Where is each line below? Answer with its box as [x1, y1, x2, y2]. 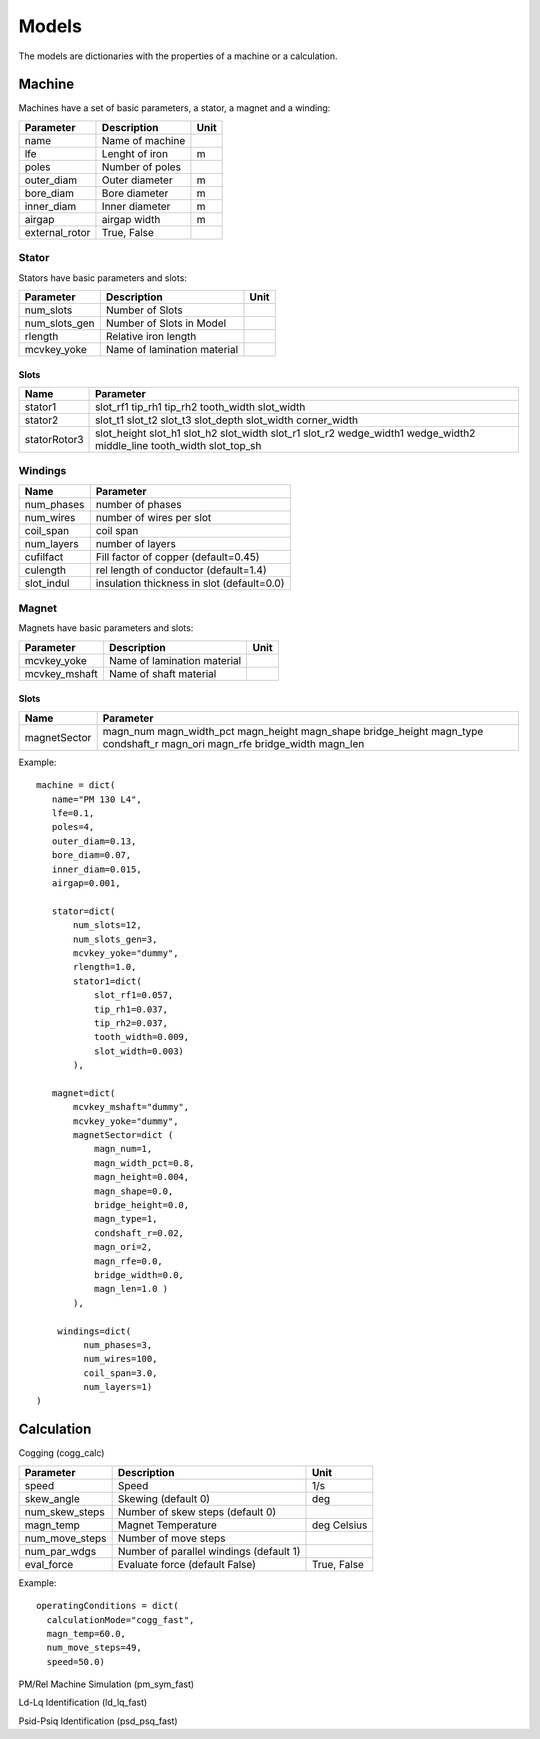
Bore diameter [101, 186, 169, 200]
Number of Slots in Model [105, 316, 227, 330]
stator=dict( [51, 905, 116, 917]
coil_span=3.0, [83, 1367, 158, 1379]
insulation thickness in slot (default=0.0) [95, 576, 285, 590]
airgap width [101, 212, 161, 226]
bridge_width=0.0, [93, 1269, 185, 1280]
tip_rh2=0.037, [93, 1017, 169, 1029]
